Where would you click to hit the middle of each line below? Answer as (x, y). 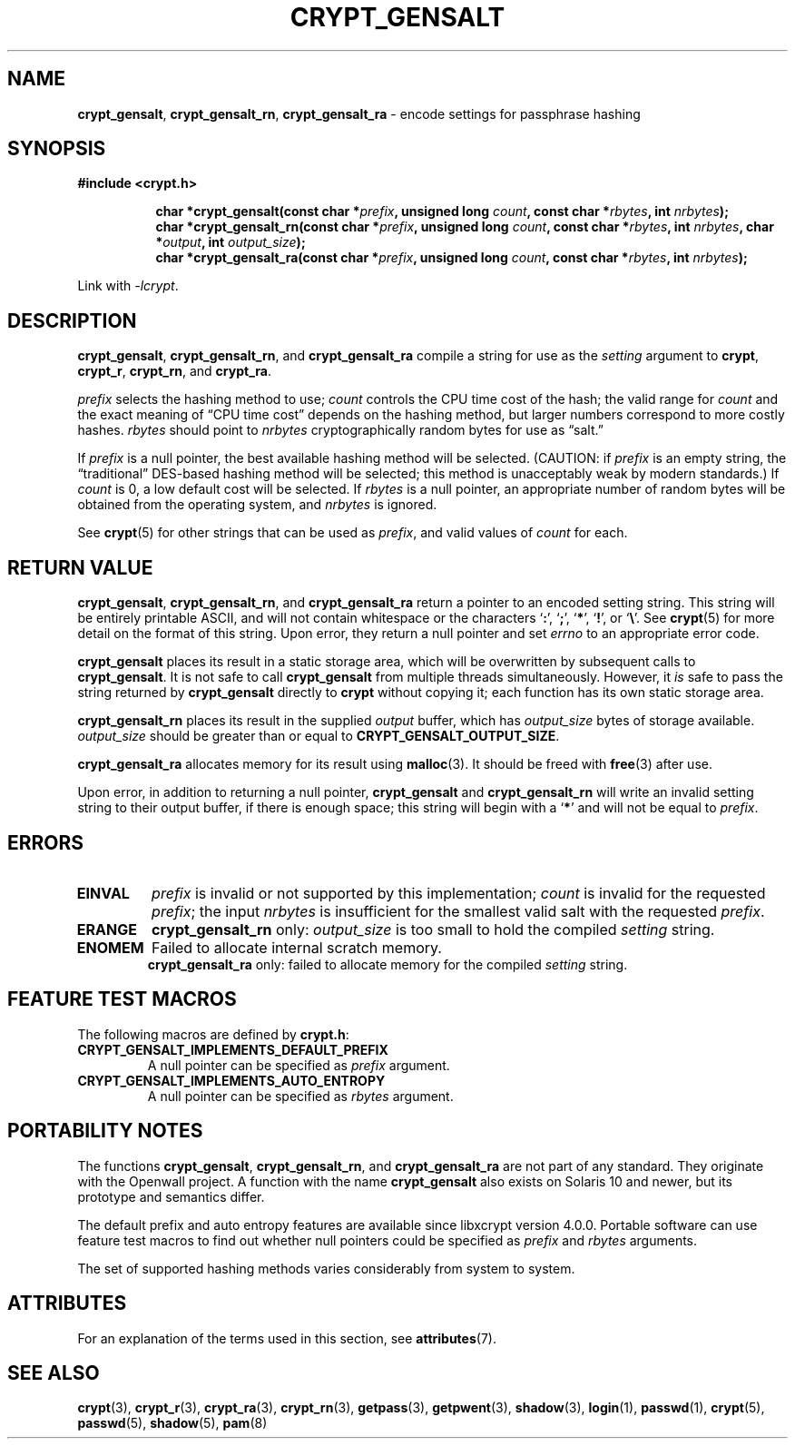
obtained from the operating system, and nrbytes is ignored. (257, 505)
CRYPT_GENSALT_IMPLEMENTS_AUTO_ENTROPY (231, 1080)
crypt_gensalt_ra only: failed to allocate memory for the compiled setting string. (388, 964)
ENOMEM (110, 947)
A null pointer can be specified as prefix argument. (299, 1065)
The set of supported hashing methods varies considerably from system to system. (326, 1268)
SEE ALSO (54, 1372)
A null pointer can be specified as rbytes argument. (300, 1096)
